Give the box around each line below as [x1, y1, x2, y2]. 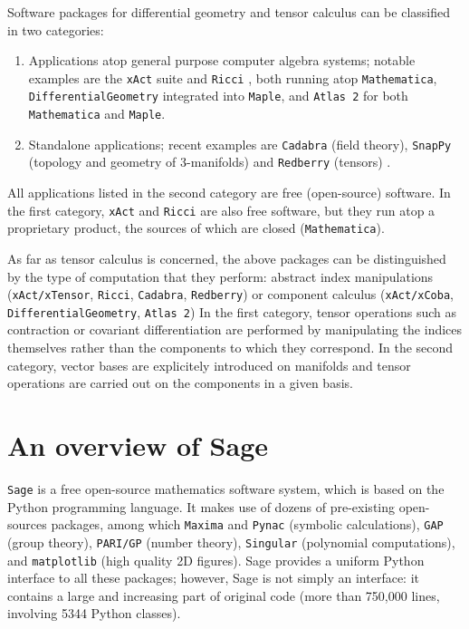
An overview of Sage [7, 427, 269, 464]
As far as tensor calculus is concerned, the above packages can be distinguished [7, 248, 446, 267]
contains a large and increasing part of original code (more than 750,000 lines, [7, 585, 440, 605]
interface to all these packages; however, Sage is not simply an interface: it [7, 568, 419, 587]
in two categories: [7, 20, 104, 39]
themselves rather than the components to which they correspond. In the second [7, 338, 454, 357]
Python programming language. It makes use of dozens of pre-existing [7, 497, 396, 516]
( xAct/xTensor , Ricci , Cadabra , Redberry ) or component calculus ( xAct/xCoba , [7, 285, 454, 304]
